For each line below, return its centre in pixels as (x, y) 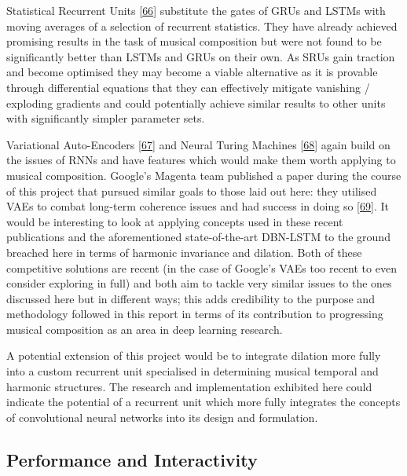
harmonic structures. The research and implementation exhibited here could (189, 386)
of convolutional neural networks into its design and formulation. (162, 417)
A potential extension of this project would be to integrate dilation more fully (194, 355)
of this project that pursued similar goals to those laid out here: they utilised (192, 190)
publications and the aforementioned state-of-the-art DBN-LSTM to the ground (198, 237)
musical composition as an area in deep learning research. (145, 329)
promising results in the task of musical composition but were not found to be (194, 41)
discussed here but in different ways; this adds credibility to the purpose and (191, 298)
